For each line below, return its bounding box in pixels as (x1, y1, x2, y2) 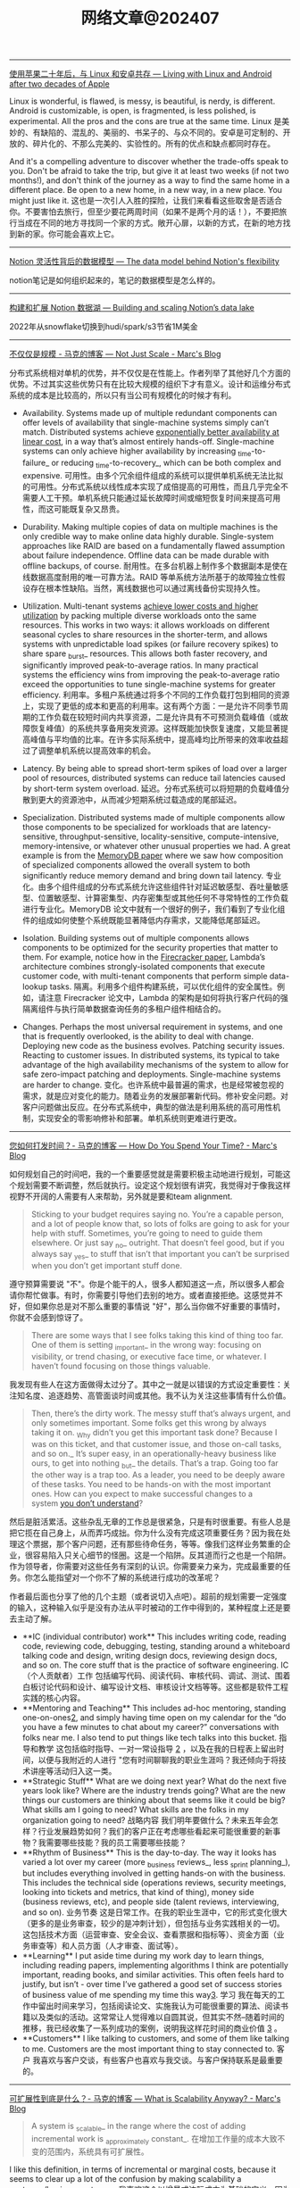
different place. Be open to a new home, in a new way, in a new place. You (9, 185, 283, 196)
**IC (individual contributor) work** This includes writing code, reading (21, 1631, 287, 1642)
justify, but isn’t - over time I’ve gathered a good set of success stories (21, 1979, 283, 1990)
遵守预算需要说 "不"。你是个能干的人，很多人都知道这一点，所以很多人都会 (9, 1278, 285, 1290)
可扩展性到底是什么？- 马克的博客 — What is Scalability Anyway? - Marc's (9, 2093, 281, 2104)
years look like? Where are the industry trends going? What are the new (21, 1785, 286, 1795)
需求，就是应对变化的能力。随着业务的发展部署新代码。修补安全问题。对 (21, 1090, 288, 1101)
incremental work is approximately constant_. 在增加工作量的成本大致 (30, 2134, 278, 2146)
